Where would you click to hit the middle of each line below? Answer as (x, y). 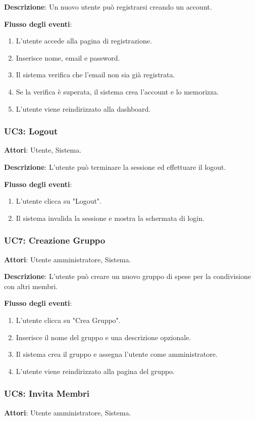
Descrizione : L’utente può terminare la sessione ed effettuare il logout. (115, 167)
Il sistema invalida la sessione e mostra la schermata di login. (110, 218)
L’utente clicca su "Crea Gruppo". (68, 320)
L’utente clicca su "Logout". (59, 201)
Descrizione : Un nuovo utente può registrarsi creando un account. (108, 7)
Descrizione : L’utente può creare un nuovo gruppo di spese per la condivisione (127, 276)
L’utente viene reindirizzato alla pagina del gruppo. (95, 371)
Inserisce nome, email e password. (68, 57)
